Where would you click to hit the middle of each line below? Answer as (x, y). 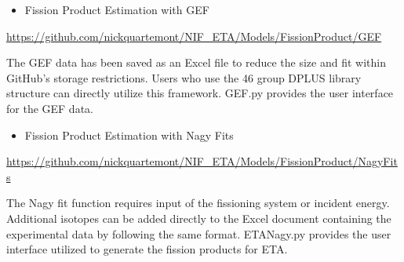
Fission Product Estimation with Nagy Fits (129, 135)
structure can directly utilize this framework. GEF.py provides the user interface (200, 93)
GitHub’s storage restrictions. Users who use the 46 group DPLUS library (184, 77)
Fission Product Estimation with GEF (117, 9)
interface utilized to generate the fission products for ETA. (147, 249)
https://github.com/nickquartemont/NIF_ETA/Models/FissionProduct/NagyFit (202, 161)
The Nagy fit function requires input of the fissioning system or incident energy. (198, 203)
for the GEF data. (50, 108)
